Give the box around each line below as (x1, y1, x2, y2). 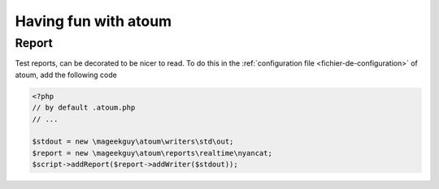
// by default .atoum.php (32, 103, 136, 113)
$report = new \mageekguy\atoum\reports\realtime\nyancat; (32, 148, 272, 157)
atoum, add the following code (15, 70, 117, 79)
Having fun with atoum (15, 12, 172, 30)
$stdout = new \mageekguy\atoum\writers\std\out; (32, 137, 234, 146)
